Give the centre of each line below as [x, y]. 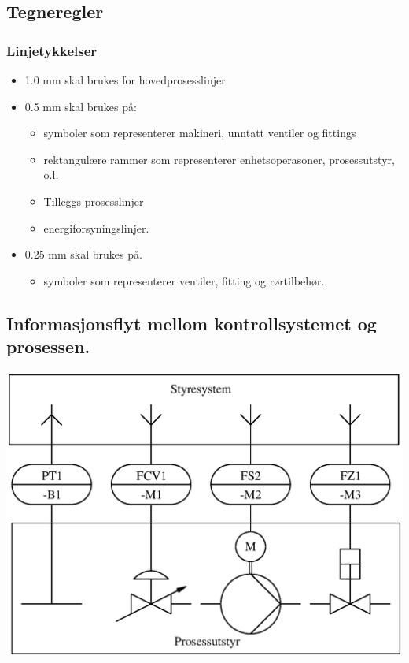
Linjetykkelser [52, 50]
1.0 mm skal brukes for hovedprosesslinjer [125, 80]
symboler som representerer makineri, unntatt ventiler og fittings [200, 133]
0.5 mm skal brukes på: [81, 106]
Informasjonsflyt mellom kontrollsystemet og [192, 323]
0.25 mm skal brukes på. [83, 254]
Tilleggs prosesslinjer [94, 201]
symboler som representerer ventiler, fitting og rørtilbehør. [184, 280]
